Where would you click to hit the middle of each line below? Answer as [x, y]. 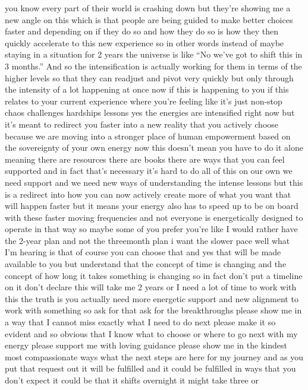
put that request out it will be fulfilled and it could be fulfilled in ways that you [150, 368]
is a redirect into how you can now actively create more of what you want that [148, 194]
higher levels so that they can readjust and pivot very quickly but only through [149, 77]
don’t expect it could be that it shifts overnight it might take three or [132, 380]
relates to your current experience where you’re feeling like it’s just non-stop [144, 101]
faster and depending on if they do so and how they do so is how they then [142, 31]
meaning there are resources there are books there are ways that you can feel [145, 159]
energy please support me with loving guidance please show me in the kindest [146, 345]
